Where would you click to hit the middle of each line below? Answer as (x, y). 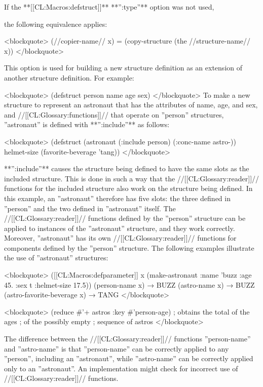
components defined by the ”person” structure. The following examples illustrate (129, 247)
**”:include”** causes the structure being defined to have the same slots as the (127, 168)
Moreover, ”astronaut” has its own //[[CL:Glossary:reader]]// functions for (120, 238)
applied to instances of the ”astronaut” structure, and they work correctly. (120, 228)
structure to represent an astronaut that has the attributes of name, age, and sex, (131, 105)
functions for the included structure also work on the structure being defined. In (128, 188)
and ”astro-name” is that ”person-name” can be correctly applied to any (117, 348)
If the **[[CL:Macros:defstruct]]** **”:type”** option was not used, (109, 7)
